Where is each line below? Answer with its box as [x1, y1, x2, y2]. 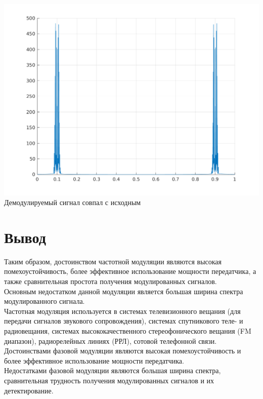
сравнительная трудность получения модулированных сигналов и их [4, 375, 214, 385]
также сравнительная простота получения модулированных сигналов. [4, 276, 217, 286]
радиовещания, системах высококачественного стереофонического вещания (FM [4, 325, 251, 336]
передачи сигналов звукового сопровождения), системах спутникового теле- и [4, 315, 243, 326]
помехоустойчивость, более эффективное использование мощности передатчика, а [4, 266, 256, 276]
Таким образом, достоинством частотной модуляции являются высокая [4, 256, 222, 266]
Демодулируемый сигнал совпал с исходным [4, 197, 141, 208]
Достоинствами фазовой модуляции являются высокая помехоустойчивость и [4, 345, 241, 356]
